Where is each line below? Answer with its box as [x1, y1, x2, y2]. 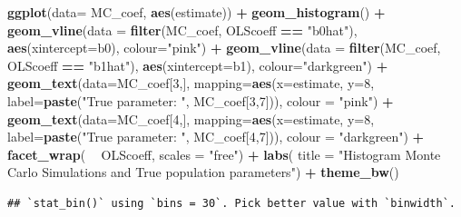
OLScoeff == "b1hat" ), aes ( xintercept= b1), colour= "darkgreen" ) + [7, 55, 388, 74]
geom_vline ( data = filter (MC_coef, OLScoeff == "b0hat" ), [7, 20, 358, 39]
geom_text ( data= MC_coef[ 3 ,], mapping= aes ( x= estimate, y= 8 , [7, 74, 375, 93]
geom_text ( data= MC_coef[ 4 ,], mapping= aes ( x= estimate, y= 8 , [7, 109, 375, 128]
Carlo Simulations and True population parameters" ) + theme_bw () [7, 163, 399, 182]
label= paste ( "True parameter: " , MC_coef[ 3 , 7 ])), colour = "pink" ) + [7, 91, 394, 110]
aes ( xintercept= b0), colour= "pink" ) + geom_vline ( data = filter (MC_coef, [7, 38, 441, 57]
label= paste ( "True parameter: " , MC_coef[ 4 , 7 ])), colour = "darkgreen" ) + [7, 127, 425, 146]
